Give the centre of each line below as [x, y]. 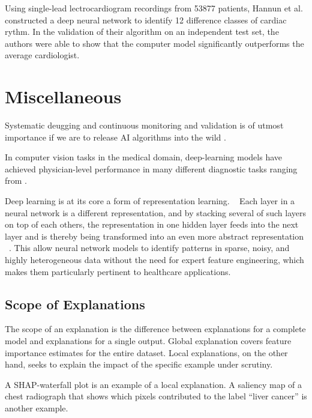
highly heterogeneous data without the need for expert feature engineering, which [154, 260]
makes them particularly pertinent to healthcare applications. [118, 271]
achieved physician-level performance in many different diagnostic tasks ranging [151, 168]
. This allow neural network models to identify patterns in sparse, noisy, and [149, 248]
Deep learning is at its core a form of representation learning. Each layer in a [150, 201]
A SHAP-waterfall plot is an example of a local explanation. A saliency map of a [154, 384]
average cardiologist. [42, 55]
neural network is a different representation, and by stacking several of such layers [155, 212]
